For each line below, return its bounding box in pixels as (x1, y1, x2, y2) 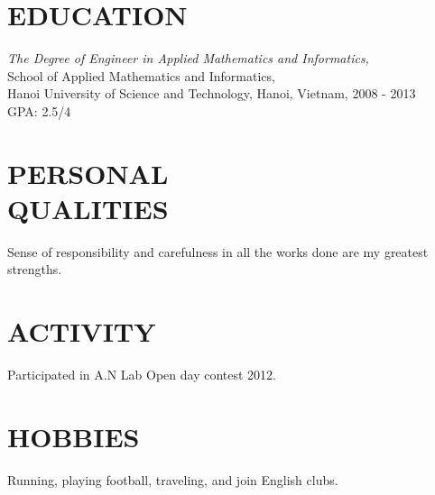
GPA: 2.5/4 (7, 101, 71, 120)
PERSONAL (7, 154, 169, 191)
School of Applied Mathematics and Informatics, (7, 66, 275, 85)
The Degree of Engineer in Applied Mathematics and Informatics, (7, 49, 369, 68)
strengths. (7, 260, 62, 279)
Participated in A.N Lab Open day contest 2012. (7, 365, 277, 384)
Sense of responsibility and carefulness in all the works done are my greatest (7, 242, 429, 261)
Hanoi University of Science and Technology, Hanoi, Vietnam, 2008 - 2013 (7, 84, 416, 103)
